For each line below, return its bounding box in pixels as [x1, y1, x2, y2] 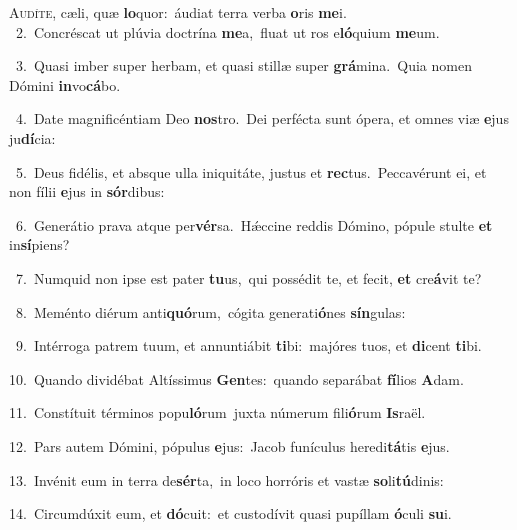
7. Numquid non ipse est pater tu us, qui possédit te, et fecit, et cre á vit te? [15, 267, 482, 288]
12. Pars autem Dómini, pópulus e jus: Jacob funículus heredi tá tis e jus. [9, 435, 450, 456]
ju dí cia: [9, 127, 56, 148]
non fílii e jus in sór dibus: [9, 181, 165, 202]
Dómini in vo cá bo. [9, 74, 121, 95]
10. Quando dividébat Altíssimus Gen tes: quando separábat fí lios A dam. [9, 368, 464, 389]
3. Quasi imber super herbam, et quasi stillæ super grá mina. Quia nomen [15, 55, 472, 76]
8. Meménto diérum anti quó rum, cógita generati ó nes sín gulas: [15, 301, 406, 322]
